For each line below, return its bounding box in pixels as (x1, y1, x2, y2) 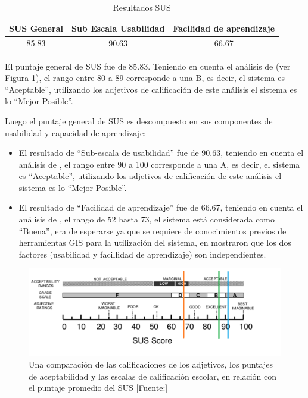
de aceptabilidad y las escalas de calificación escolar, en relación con (29, 369, 277, 382)
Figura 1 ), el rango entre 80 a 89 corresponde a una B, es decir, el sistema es (5, 71, 285, 84)
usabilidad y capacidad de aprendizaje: (5, 126, 146, 139)
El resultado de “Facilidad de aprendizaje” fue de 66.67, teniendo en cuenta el (18, 201, 303, 214)
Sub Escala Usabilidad (71, 21, 165, 34)
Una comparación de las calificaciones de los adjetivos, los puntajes (29, 358, 273, 370)
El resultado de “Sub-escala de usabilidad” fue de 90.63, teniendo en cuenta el (18, 146, 304, 159)
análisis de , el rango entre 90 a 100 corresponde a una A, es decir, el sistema (18, 158, 300, 170)
